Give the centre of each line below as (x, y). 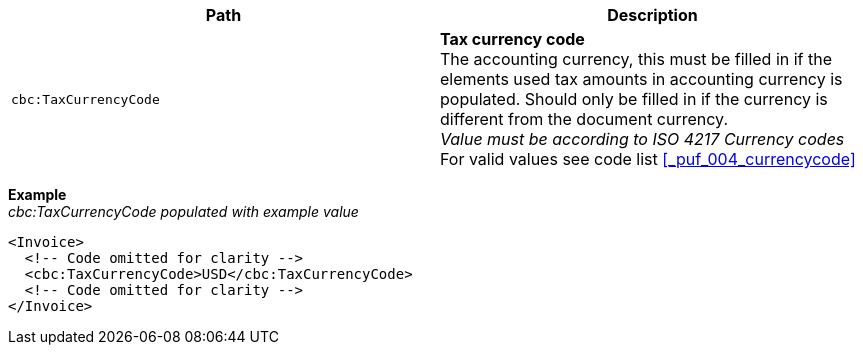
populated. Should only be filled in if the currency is (634, 99)
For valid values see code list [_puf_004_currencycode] (648, 159)
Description (652, 15)
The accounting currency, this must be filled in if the (636, 59)
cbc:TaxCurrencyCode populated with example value (183, 211)
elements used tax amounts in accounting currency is (641, 79)
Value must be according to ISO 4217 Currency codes (642, 139)
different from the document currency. (584, 119)
